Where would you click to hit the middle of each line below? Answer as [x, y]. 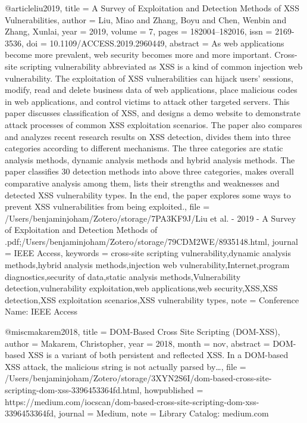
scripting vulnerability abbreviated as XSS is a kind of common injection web [161, 66]
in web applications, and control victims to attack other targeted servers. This [147, 101]
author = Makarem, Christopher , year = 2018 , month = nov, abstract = [137, 343]
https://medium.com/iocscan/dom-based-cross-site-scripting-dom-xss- [132, 401]
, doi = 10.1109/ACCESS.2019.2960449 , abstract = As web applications [153, 43]
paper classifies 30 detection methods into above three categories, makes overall [149, 171]
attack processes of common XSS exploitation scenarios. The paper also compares [153, 124]
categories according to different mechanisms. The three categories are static [144, 148]
